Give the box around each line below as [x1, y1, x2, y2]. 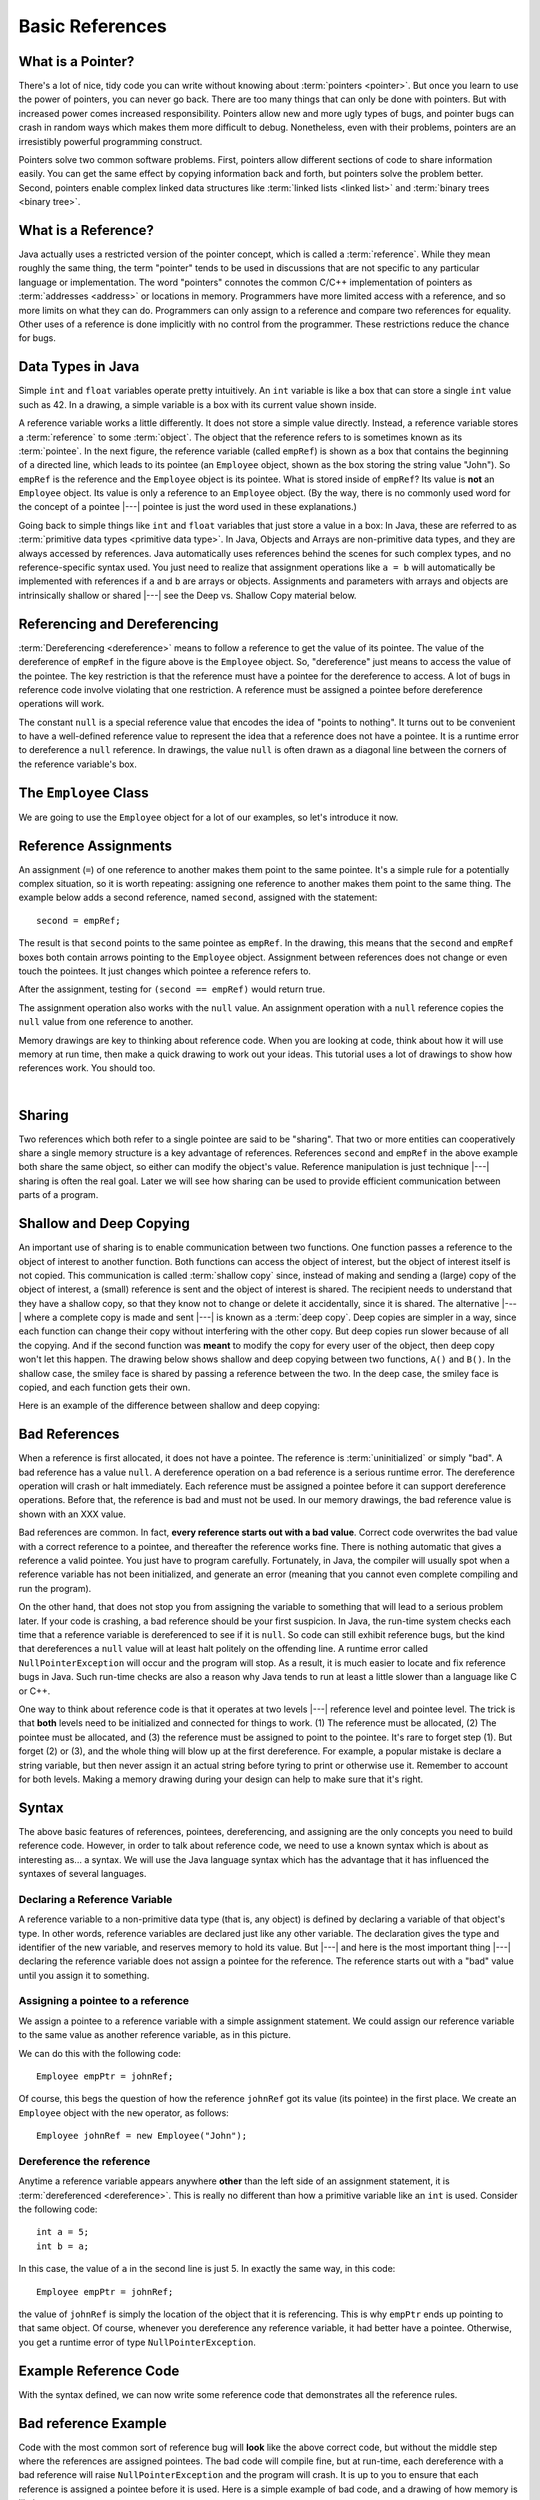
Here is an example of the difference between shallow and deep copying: [18, 1400, 320, 1412]
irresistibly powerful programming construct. [18, 135, 203, 147]
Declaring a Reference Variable [18, 1892, 173, 1906]
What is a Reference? [18, 222, 155, 239]
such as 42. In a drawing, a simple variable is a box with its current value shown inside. [18, 398, 377, 410]
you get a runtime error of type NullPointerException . [18, 2336, 257, 2348]
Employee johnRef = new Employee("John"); [36, 2130, 248, 2142]
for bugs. [18, 332, 57, 344]
